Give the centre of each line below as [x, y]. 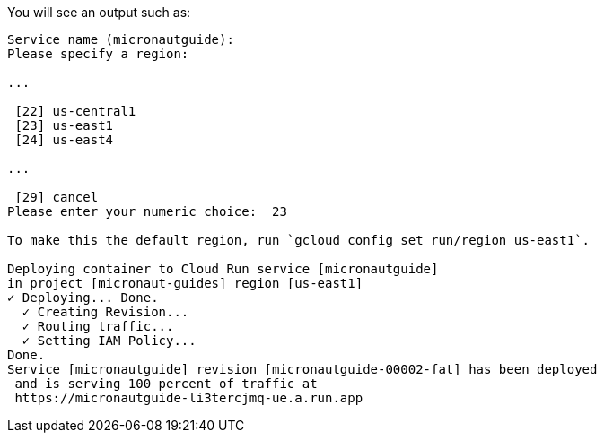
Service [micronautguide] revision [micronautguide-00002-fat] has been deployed [302, 369]
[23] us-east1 [64, 125]
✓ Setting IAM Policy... [109, 341]
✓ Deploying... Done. [83, 298]
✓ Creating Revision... [105, 312]
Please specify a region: [98, 54]
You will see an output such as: [99, 12]
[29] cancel [57, 197]
